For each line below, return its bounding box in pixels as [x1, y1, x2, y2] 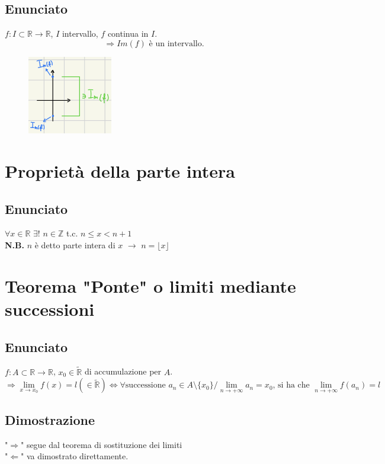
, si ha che [272, 381, 310, 390]
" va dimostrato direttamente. [20, 450, 129, 462]
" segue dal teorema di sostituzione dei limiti [20, 438, 182, 450]
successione [125, 381, 166, 390]
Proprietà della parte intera [5, 159, 235, 183]
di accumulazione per [84, 365, 162, 377]
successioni [5, 297, 95, 321]
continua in [107, 27, 149, 40]
